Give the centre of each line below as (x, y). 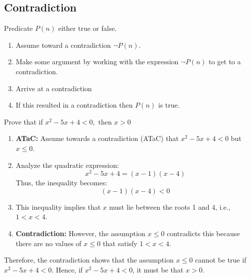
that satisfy (120, 243)
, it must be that (158, 269)
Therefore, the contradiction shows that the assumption (89, 260)
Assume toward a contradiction (63, 45)
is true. (169, 105)
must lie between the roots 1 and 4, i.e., (170, 207)
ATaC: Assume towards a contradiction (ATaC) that (97, 138)
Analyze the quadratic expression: (67, 165)
